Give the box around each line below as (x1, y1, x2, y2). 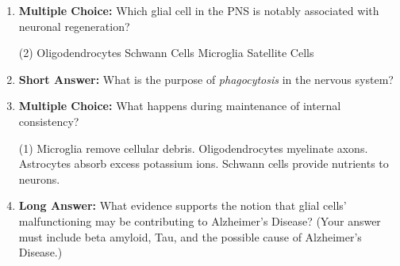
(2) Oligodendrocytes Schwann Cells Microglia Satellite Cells (18, 44, 314, 61)
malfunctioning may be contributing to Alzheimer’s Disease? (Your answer (18, 212, 381, 229)
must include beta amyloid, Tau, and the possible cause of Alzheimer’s (18, 228, 362, 245)
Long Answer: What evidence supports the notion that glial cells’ (18, 197, 347, 214)
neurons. (18, 170, 60, 187)
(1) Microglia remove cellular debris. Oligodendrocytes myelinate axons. (18, 139, 368, 156)
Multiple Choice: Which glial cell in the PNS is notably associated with (18, 2, 379, 18)
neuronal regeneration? (18, 17, 130, 34)
